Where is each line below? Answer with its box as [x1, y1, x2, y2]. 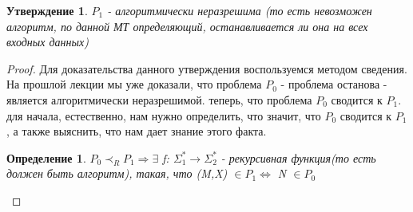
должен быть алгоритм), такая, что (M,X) [6, 165, 228, 182]
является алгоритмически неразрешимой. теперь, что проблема [6, 91, 312, 108]
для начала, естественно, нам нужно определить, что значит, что [6, 107, 321, 124]
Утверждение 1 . [6, 2, 88, 18]
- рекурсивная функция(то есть [220, 149, 376, 166]
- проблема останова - [280, 76, 387, 92]
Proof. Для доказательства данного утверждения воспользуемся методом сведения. [6, 60, 407, 77]
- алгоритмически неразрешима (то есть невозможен [107, 2, 372, 18]
